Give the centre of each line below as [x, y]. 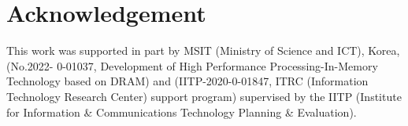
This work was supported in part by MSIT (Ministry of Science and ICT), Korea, [203, 50]
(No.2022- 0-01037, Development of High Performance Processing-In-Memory [192, 65]
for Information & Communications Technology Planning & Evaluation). [182, 112]
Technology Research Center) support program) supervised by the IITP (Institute [204, 96]
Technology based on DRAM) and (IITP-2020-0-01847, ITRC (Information [187, 81]
